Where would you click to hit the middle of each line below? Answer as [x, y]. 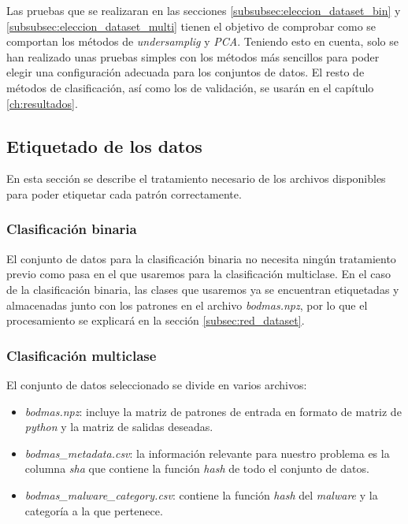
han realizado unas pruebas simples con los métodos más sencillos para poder [193, 56]
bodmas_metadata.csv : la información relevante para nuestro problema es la [207, 453]
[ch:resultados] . [42, 103]
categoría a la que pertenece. [94, 510]
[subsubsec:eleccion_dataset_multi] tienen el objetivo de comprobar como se [191, 26]
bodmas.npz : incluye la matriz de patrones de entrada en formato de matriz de [213, 411]
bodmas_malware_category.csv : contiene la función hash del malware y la [201, 494]
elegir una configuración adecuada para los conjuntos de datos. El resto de [185, 72]
